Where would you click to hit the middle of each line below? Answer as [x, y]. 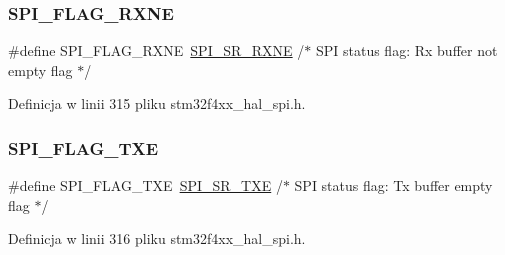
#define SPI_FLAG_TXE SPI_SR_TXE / [145, 185]
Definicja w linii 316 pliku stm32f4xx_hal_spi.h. [157, 238]
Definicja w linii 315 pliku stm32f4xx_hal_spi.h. [157, 103]
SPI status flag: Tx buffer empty [393, 185]
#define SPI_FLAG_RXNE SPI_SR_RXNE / [156, 50]
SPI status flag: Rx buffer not [406, 50]
